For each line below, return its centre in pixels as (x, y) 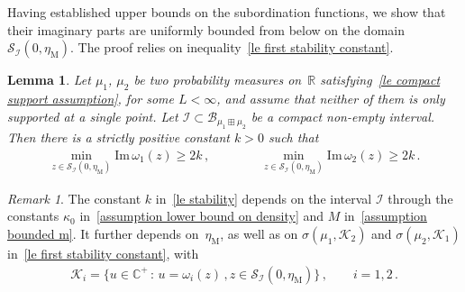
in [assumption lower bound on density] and (202, 216)
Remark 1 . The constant (74, 198)
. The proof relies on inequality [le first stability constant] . (232, 47)
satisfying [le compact (380, 80)
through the (420, 198)
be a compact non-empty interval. (343, 116)
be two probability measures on (218, 80)
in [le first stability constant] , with (103, 254)
